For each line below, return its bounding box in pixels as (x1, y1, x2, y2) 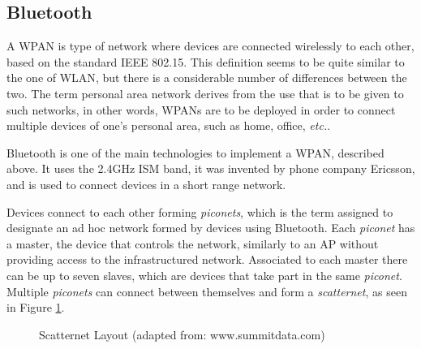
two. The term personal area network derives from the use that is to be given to (6, 84, 404, 101)
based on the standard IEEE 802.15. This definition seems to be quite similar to (6, 53, 405, 70)
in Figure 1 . (6, 299, 65, 316)
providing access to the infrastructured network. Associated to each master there (6, 251, 408, 268)
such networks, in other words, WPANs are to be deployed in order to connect (6, 101, 396, 118)
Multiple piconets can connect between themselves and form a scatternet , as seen (6, 282, 407, 299)
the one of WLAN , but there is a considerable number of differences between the (6, 69, 407, 86)
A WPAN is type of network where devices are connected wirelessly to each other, (6, 37, 415, 54)
